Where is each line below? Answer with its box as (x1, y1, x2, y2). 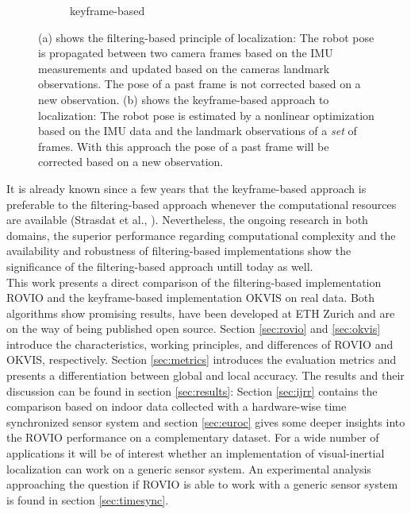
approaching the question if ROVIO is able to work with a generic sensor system (6, 476, 398, 493)
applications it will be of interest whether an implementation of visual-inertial (6, 445, 385, 462)
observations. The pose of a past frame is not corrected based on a (38, 75, 361, 92)
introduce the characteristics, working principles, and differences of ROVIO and (6, 335, 394, 352)
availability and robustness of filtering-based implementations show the (6, 242, 351, 259)
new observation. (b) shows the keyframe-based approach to (38, 91, 329, 107)
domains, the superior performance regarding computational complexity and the (6, 226, 396, 243)
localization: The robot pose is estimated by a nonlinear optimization (38, 106, 375, 123)
